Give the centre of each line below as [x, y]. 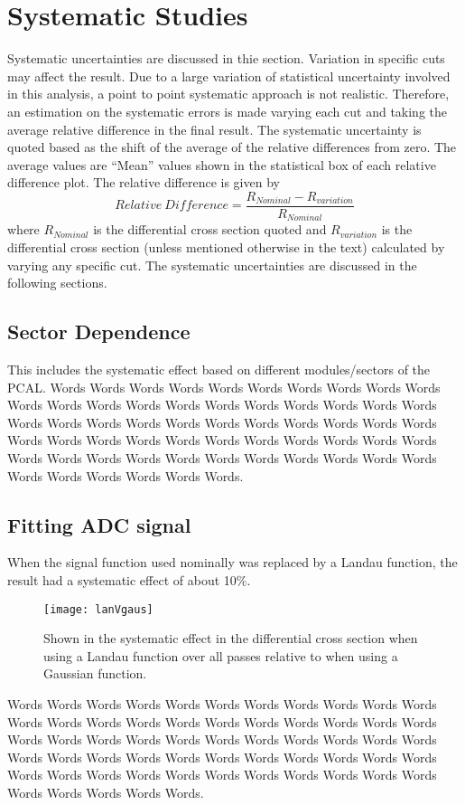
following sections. [57, 283]
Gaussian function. [95, 673]
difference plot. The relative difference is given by [144, 182]
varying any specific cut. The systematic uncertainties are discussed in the [212, 265]
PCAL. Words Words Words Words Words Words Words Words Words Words [224, 387]
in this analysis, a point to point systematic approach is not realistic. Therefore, [228, 94]
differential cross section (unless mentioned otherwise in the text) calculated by [226, 246]
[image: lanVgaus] [98, 609]
